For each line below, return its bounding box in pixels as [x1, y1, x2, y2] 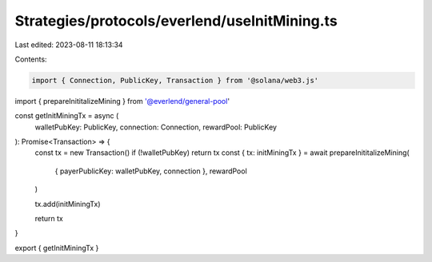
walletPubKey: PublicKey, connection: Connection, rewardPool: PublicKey [34, 122, 278, 132]
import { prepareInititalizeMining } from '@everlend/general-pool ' [14, 96, 230, 105]
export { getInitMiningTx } [14, 243, 99, 252]
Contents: [14, 54, 47, 64]
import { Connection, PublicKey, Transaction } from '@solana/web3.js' [31, 76, 319, 85]
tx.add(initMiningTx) [34, 199, 101, 208]
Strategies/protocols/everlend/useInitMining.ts [14, 12, 338, 30]
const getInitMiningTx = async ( [14, 111, 119, 121]
